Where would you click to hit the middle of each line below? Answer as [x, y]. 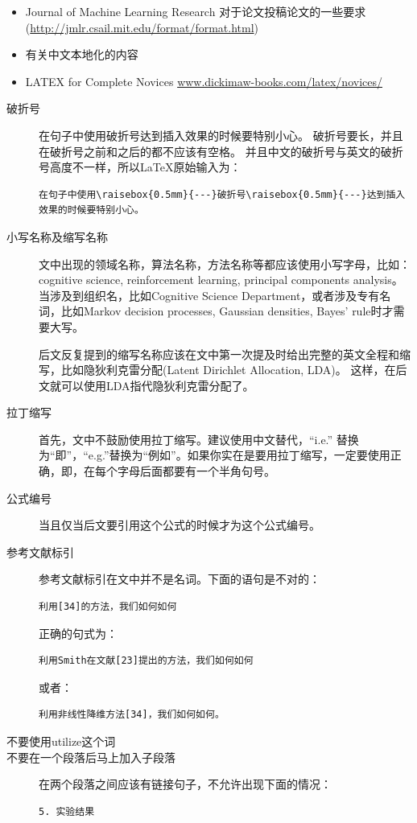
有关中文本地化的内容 [82, 54]
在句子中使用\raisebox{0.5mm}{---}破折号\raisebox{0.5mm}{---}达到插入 [222, 194]
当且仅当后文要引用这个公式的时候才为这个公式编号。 [180, 525]
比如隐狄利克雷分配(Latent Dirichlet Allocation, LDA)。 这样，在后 [234, 370]
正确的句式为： [78, 633]
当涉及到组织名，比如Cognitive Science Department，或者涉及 [198, 295]
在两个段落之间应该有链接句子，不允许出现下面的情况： [185, 784]
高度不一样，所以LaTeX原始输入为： [145, 167]
